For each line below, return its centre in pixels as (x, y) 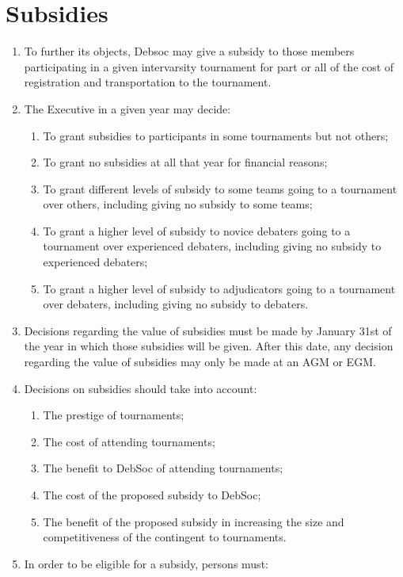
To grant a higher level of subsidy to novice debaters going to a (197, 230)
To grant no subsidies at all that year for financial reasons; (185, 162)
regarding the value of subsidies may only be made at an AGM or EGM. (200, 362)
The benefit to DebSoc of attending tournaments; (163, 468)
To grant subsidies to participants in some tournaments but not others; (216, 135)
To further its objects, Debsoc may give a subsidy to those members (189, 51)
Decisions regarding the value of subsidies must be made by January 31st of (208, 330)
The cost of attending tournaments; (129, 441)
